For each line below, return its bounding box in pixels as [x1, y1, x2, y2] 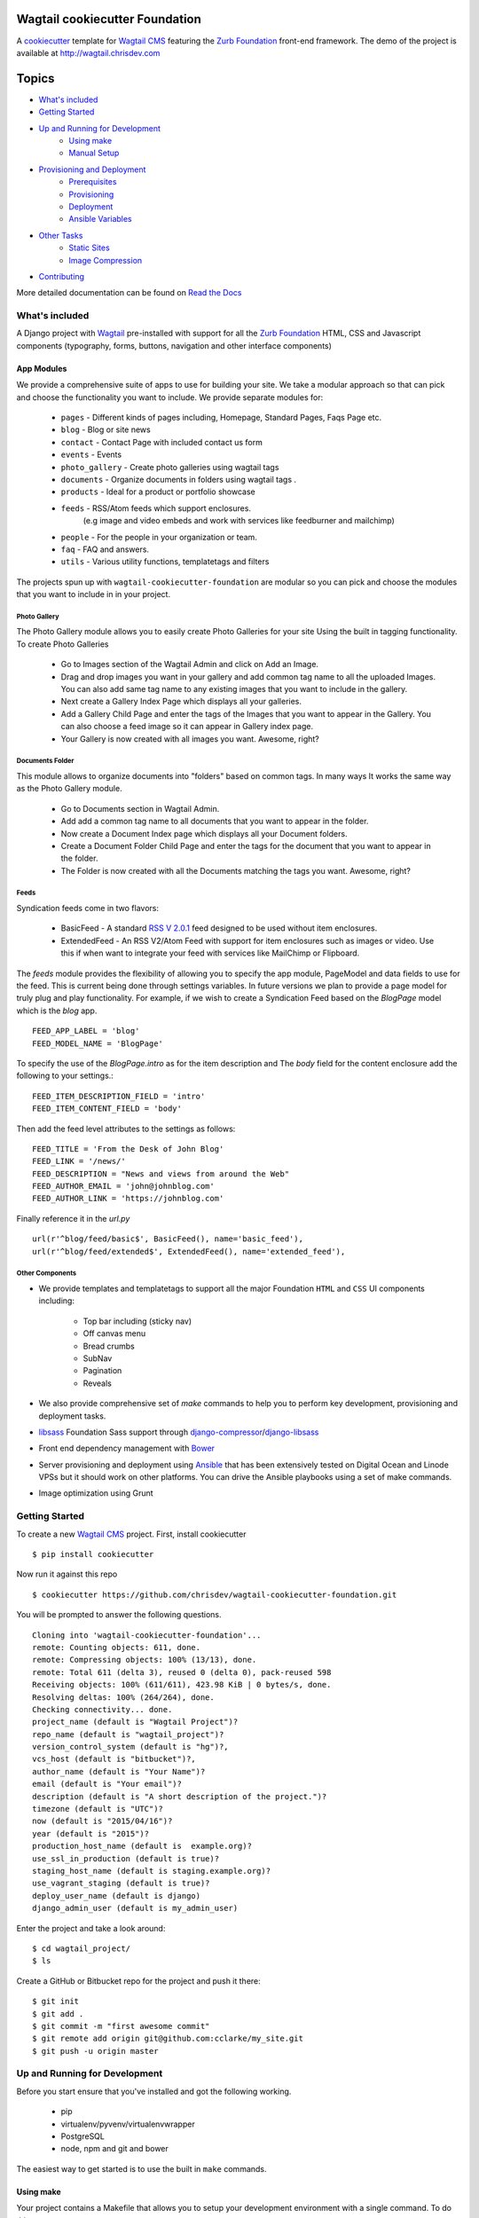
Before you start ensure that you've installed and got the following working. [16, 2086, 292, 2096]
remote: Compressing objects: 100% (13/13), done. [32, 1655, 257, 1665]
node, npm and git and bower [60, 2143, 169, 2154]
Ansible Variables [68, 214, 132, 224]
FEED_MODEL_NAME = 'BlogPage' [32, 1038, 164, 1049]
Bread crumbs [82, 1341, 135, 1351]
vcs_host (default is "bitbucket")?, [32, 1754, 197, 1765]
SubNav [82, 1353, 113, 1364]
